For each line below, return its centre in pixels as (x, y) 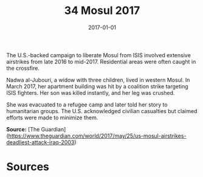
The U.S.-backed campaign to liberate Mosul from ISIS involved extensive (99, 55)
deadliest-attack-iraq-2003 (40, 142)
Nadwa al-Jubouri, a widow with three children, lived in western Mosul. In (98, 80)
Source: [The (23, 129)
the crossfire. (23, 68)
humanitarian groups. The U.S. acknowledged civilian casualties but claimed (102, 111)
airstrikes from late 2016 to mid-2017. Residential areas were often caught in (101, 61)
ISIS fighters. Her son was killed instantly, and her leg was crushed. (91, 92)
